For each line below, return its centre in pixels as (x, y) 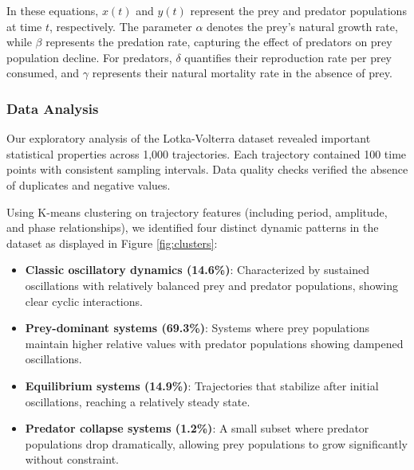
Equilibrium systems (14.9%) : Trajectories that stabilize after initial (202, 385)
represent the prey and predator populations (298, 10)
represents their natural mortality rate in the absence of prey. (242, 73)
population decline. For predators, (89, 57)
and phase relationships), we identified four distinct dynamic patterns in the (193, 227)
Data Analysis (53, 108)
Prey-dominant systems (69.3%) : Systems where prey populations (197, 328)
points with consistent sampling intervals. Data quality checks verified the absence (207, 169)
